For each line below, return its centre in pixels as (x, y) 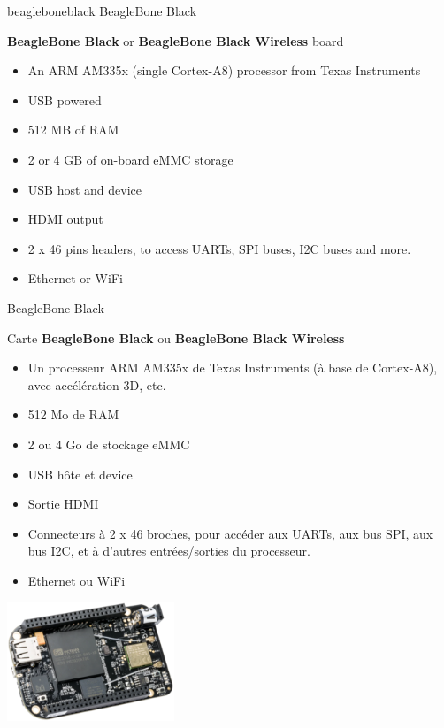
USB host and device (85, 189)
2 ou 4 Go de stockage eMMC (109, 444)
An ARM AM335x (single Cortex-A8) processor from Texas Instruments (224, 70)
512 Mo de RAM (73, 414)
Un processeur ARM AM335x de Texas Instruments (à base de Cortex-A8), (233, 368)
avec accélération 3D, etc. (97, 384)
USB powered (65, 100)
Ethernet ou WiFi (77, 580)
